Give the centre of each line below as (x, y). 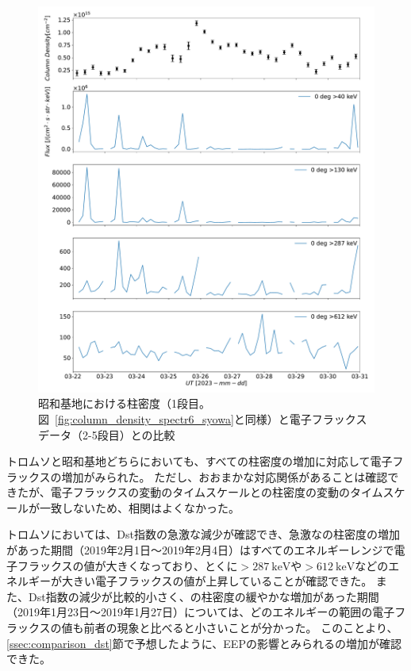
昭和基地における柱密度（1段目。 (124, 403)
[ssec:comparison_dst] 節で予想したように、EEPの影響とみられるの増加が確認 (204, 643)
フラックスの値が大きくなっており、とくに (127, 565)
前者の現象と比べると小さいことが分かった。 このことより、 (241, 628)
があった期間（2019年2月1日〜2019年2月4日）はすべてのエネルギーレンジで (200, 550)
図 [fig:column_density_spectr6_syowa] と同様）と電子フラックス (203, 418)
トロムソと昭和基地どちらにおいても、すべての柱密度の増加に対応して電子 (200, 461)
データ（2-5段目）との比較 (107, 434)
